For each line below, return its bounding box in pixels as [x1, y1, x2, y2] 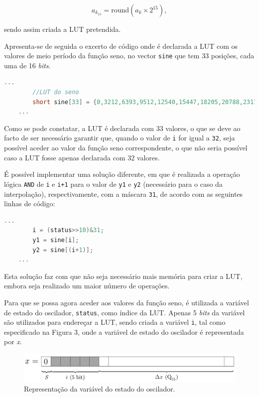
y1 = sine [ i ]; [32, 236, 79, 244]
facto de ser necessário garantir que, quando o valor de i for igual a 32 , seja [4, 132, 235, 143]
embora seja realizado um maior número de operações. [4, 280, 170, 291]
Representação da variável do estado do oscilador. [24, 384, 175, 394]
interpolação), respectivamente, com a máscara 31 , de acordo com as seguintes [4, 188, 243, 199]
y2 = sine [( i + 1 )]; [32, 246, 94, 254]
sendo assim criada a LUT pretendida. [4, 24, 121, 34]
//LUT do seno [32, 89, 79, 96]
